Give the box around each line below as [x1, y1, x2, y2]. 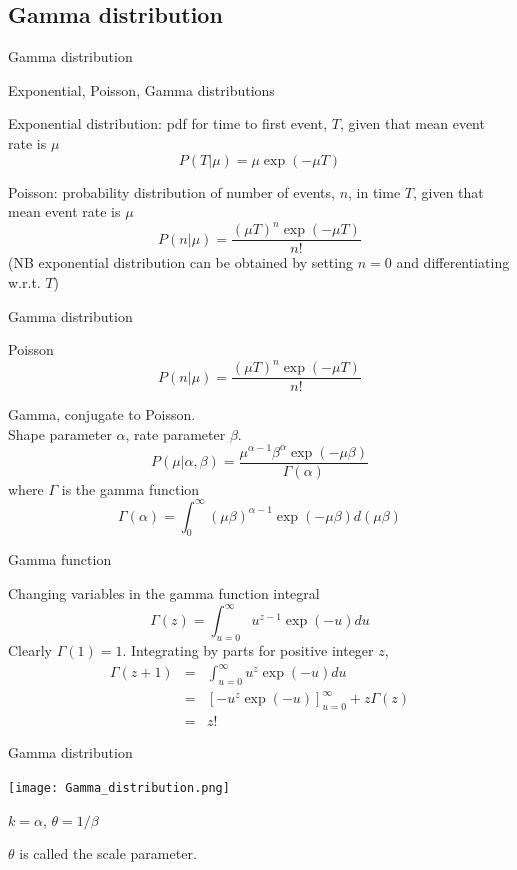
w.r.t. [8, 271, 41, 292]
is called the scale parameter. [19, 843, 197, 864]
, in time [348, 181, 401, 202]
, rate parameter [125, 423, 226, 444]
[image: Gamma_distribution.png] [8, 780, 230, 795]
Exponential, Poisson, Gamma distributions [8, 79, 275, 100]
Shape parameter [8, 423, 112, 444]
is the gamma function [61, 478, 200, 499]
